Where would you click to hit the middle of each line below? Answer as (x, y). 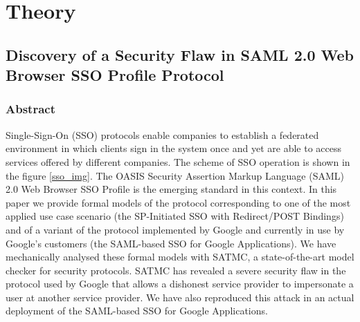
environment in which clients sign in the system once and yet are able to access (174, 148)
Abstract (30, 109)
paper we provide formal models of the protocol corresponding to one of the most (178, 202)
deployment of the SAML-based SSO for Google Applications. (137, 311)
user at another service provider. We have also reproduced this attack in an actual (180, 297)
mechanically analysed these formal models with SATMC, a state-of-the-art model (180, 257)
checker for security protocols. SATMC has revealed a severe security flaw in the (176, 270)
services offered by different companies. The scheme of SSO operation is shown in (178, 161)
